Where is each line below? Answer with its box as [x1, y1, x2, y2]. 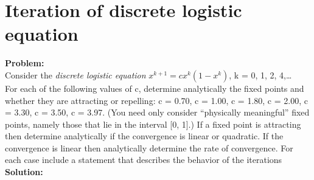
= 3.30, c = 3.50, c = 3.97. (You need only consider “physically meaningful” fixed [5, 106, 310, 119]
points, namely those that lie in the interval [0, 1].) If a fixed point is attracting [5, 117, 301, 130]
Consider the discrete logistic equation [5, 68, 146, 81]
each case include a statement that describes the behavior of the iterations [5, 153, 282, 166]
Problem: [5, 57, 44, 69]
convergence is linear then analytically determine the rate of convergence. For [5, 141, 293, 154]
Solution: [5, 165, 43, 178]
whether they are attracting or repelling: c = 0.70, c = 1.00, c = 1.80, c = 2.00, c [5, 94, 308, 106]
